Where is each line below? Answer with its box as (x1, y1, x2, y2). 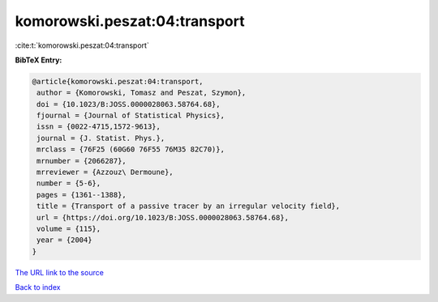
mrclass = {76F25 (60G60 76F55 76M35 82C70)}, (36, 145, 225, 154)
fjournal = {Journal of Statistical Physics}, (36, 111, 225, 121)
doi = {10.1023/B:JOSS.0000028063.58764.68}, (36, 100, 221, 108)
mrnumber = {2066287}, (36, 156, 127, 165)
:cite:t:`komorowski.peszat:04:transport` (15, 40, 149, 50)
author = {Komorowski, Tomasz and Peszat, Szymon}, (36, 88, 247, 97)
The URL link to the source (15, 267, 105, 277)
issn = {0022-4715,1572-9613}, (36, 122, 161, 131)
